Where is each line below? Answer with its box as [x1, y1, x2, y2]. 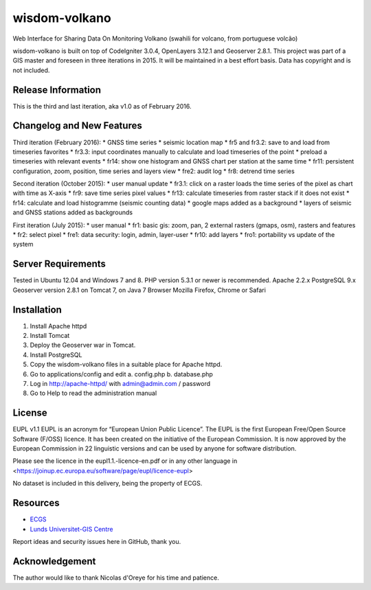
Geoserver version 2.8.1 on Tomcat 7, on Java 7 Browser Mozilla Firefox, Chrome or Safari [12, 286, 266, 294]
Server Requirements [12, 258, 106, 270]
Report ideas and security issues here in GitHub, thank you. [12, 537, 181, 545]
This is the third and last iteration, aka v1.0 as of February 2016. [12, 102, 192, 110]
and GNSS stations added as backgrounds [12, 208, 133, 216]
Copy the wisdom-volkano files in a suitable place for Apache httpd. [30, 361, 223, 369]
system [12, 240, 34, 249]
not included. [12, 66, 50, 74]
